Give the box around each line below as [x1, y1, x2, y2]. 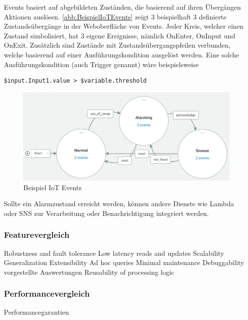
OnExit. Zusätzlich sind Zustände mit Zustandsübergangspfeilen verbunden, [4, 40, 230, 50]
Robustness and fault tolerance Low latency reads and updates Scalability [4, 248, 224, 258]
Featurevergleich [4, 229, 70, 241]
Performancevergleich [4, 287, 90, 300]
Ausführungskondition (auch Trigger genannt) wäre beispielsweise [4, 59, 199, 69]
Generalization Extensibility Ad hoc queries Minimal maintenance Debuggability [4, 257, 244, 267]
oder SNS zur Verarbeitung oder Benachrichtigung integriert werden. [4, 208, 209, 218]
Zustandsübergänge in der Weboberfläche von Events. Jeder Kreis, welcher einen [4, 21, 244, 31]
